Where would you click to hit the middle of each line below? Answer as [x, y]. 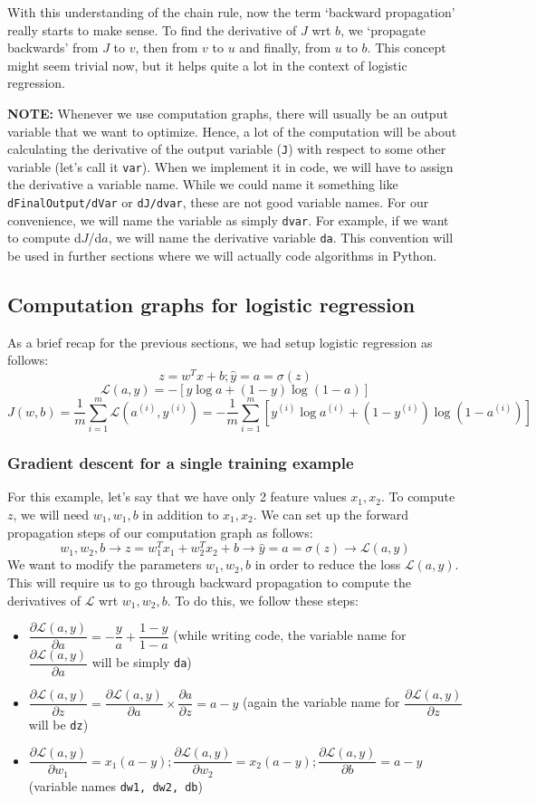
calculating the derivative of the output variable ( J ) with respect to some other [227, 149]
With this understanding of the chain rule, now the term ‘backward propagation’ [231, 12]
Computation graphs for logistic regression [211, 305]
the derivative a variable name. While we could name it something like [203, 184]
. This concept [407, 48]
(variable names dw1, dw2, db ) [115, 785]
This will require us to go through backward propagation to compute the [210, 582]
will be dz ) [58, 725]
